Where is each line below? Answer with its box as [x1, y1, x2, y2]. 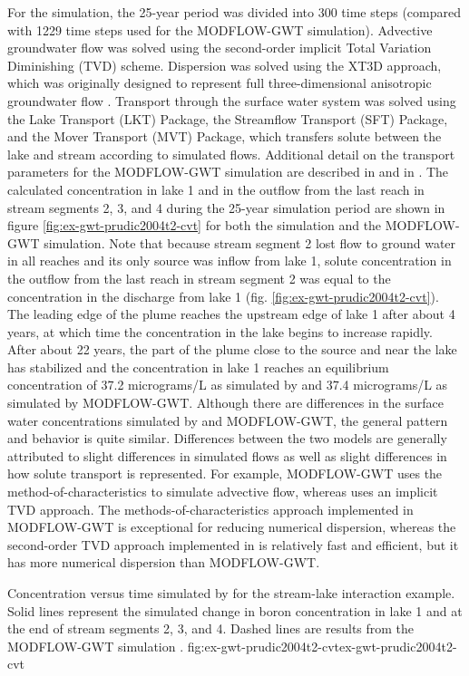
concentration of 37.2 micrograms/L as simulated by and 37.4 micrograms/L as [7, 375, 448, 394]
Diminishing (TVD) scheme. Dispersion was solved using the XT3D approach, [7, 55, 442, 74]
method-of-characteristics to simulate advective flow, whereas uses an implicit [7, 482, 438, 501]
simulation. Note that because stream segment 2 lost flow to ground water [44, 233, 456, 252]
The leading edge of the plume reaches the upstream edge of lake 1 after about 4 [7, 304, 455, 324]
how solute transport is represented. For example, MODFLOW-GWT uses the [7, 464, 443, 483]
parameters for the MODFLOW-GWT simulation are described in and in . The [7, 162, 449, 181]
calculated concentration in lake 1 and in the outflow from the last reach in [7, 179, 425, 198]
